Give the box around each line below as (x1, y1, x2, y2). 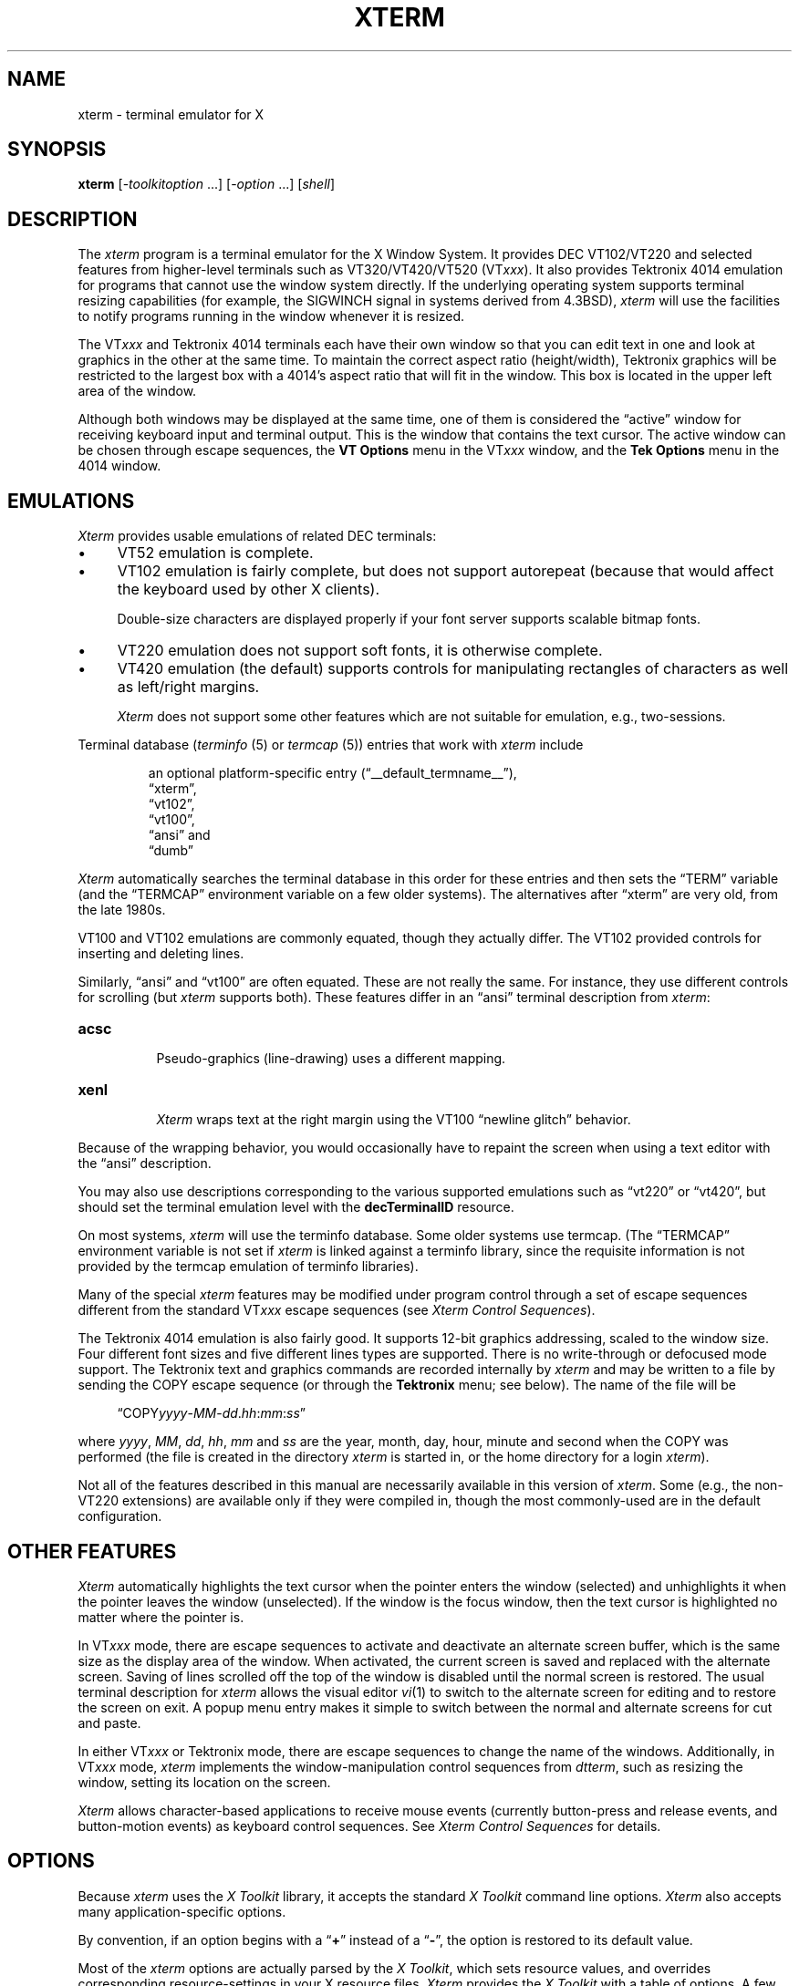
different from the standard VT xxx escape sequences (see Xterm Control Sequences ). (78, 1302, 596, 1319)
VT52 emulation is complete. (117, 543, 314, 563)
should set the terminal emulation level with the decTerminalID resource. (78, 1199, 514, 1215)
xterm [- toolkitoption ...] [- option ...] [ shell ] (78, 176, 336, 192)
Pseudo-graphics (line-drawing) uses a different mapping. (156, 1050, 506, 1067)
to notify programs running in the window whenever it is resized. (78, 308, 465, 325)
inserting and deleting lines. (78, 946, 244, 962)
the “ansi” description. (78, 1155, 212, 1172)
